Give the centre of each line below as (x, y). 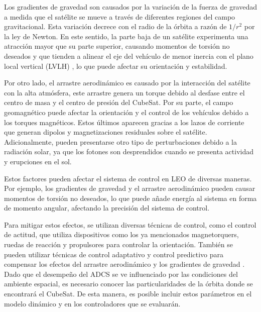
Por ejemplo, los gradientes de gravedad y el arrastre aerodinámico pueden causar (130, 188)
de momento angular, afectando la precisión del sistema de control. (107, 208)
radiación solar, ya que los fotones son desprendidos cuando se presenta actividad (129, 151)
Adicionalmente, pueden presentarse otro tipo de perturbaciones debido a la (121, 141)
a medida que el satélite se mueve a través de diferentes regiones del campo (120, 16)
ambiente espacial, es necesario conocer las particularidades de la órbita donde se (128, 284)
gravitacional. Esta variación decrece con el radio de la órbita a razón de (115, 26)
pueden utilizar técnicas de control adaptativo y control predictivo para (114, 254)
